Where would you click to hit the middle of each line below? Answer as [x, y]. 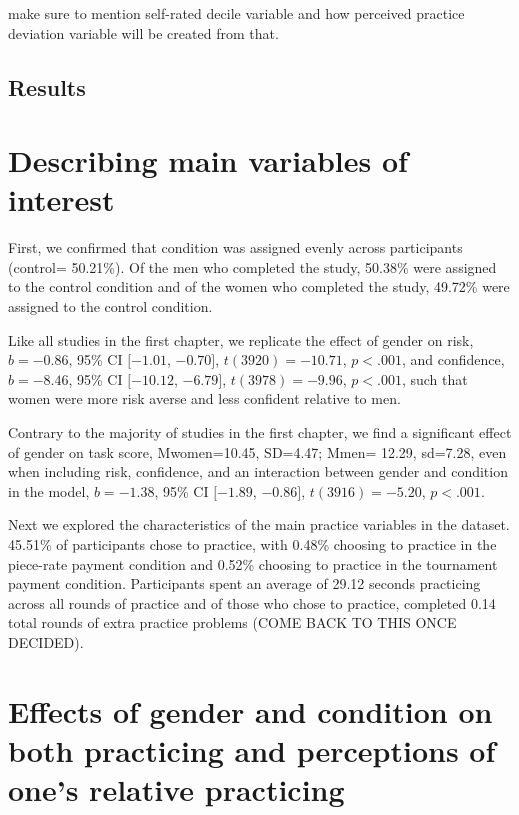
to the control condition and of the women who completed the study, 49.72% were [259, 286]
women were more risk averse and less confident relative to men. [204, 398]
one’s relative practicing [176, 789]
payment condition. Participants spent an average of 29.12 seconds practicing [244, 583]
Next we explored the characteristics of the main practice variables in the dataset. [259, 524]
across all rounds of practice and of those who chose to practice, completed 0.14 [252, 602]
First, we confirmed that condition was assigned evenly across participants [235, 247]
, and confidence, [453, 359]
